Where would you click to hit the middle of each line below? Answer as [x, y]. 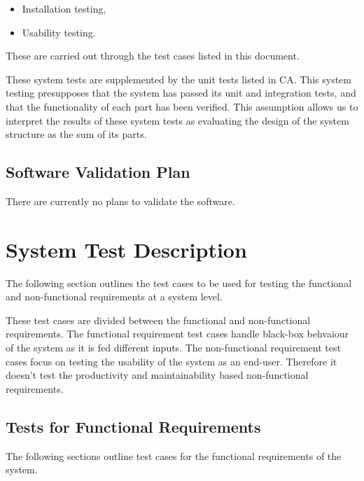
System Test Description [126, 249]
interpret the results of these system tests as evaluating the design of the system [177, 120]
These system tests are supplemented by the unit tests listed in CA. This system [178, 79]
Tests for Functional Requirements [133, 426]
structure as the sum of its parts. [76, 134]
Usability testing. [59, 32]
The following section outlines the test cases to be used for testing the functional [179, 283]
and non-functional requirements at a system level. [114, 297]
